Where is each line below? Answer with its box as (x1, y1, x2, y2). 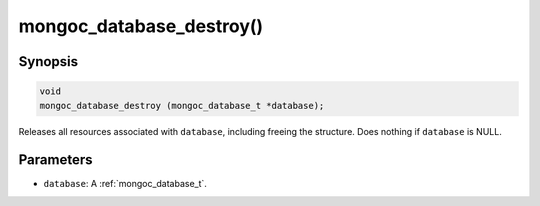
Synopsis (18, 53, 79, 70)
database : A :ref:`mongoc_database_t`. (43, 178, 207, 190)
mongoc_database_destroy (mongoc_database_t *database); (39, 100, 325, 111)
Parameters (18, 151, 93, 169)
